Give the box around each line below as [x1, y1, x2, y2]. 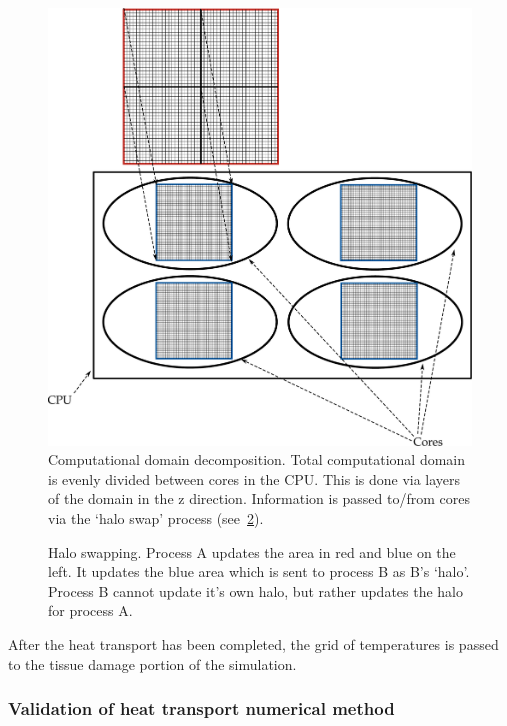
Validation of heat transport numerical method [8, 696, 395, 721]
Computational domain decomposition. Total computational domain [48, 449, 466, 470]
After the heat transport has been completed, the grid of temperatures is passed [8, 634, 499, 655]
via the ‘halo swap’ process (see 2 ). [48, 508, 264, 529]
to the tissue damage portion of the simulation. [8, 653, 297, 674]
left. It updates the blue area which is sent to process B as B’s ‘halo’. [48, 561, 470, 582]
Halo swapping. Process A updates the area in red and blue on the [48, 541, 456, 562]
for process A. [48, 600, 133, 621]
